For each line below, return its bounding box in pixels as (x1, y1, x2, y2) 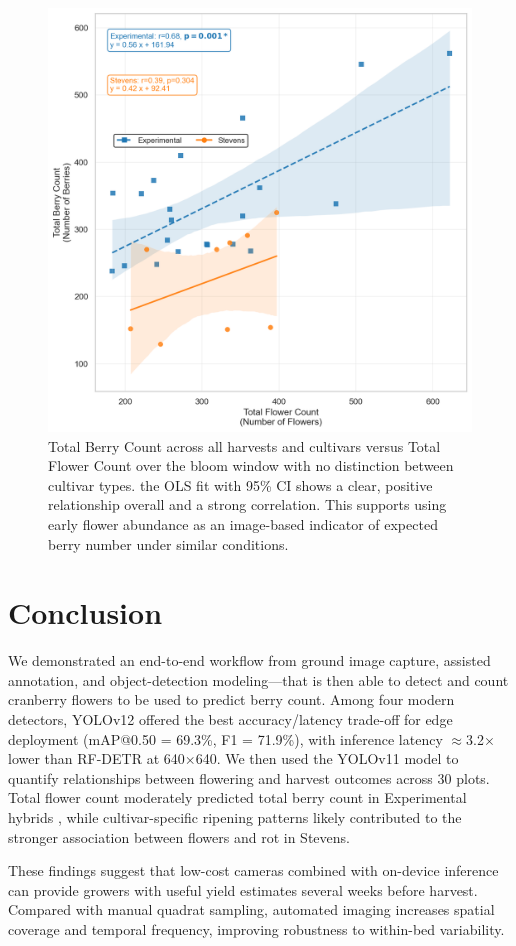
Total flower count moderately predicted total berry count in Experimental (8, 787, 467, 808)
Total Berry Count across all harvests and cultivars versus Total (48, 435, 441, 456)
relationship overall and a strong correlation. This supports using (48, 494, 447, 515)
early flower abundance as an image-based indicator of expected (48, 513, 438, 534)
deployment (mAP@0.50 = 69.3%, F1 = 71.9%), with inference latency (8, 728, 443, 749)
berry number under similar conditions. (48, 533, 289, 554)
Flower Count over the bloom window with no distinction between (48, 455, 454, 476)
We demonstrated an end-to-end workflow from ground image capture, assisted (8, 650, 491, 671)
